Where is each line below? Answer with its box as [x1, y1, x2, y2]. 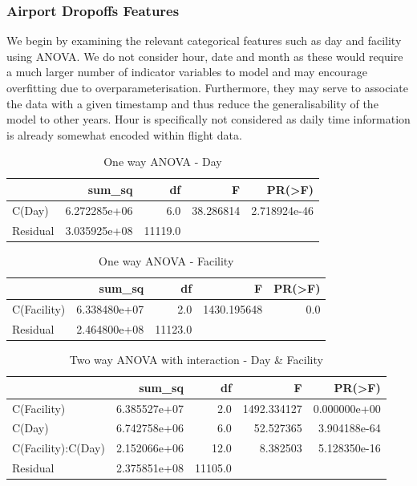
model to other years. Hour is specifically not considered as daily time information [6, 111, 411, 128]
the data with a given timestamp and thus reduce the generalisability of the [6, 95, 379, 111]
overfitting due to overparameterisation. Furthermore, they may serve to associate [6, 79, 408, 95]
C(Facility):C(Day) [12, 439, 105, 456]
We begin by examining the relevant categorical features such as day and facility [6, 32, 402, 49]
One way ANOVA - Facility [99, 252, 234, 269]
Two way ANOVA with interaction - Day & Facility [69, 351, 323, 368]
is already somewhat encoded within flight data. [6, 126, 242, 143]
